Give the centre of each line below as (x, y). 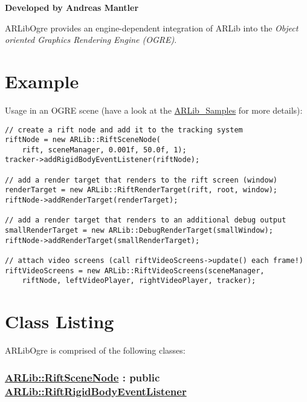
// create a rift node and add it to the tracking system (124, 130)
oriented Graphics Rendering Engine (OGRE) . (91, 40)
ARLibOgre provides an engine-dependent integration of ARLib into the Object (152, 28)
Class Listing (60, 321)
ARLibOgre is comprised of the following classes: (95, 350)
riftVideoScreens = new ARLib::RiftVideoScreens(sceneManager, (135, 271)
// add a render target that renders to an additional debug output (146, 220)
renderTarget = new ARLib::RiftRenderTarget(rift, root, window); (141, 190)
